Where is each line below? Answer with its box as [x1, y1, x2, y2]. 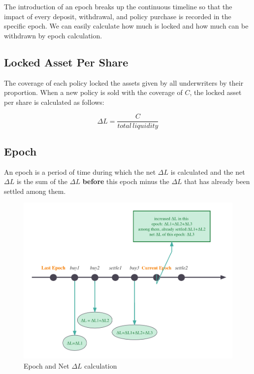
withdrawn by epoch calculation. [4, 30, 102, 40]
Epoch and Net [24, 361, 69, 371]
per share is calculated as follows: [4, 96, 104, 107]
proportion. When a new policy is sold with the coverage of [4, 87, 183, 97]
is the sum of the [16, 176, 68, 187]
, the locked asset [190, 87, 242, 97]
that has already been [184, 176, 250, 187]
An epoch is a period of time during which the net [4, 166, 156, 177]
